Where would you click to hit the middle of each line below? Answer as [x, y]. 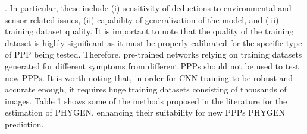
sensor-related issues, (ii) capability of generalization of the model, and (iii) [142, 19]
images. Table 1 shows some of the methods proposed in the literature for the [146, 100]
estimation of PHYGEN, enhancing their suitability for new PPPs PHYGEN [145, 112]
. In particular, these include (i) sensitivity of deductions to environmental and [148, 8]
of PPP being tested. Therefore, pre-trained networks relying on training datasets [153, 54]
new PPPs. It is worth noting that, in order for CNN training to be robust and [149, 77]
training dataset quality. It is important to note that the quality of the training [149, 31]
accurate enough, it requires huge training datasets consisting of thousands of [146, 89]
